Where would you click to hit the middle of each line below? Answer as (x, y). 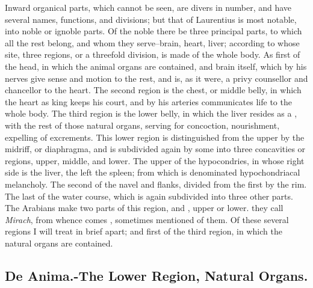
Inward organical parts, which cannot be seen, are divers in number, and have (148, 7)
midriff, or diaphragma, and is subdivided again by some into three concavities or (155, 149)
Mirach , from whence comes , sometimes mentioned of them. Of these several (147, 219)
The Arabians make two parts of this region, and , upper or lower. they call (144, 208)
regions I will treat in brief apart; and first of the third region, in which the (144, 231)
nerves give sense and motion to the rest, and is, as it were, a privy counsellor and (156, 78)
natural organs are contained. (59, 243)
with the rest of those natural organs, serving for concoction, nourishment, (142, 125)
